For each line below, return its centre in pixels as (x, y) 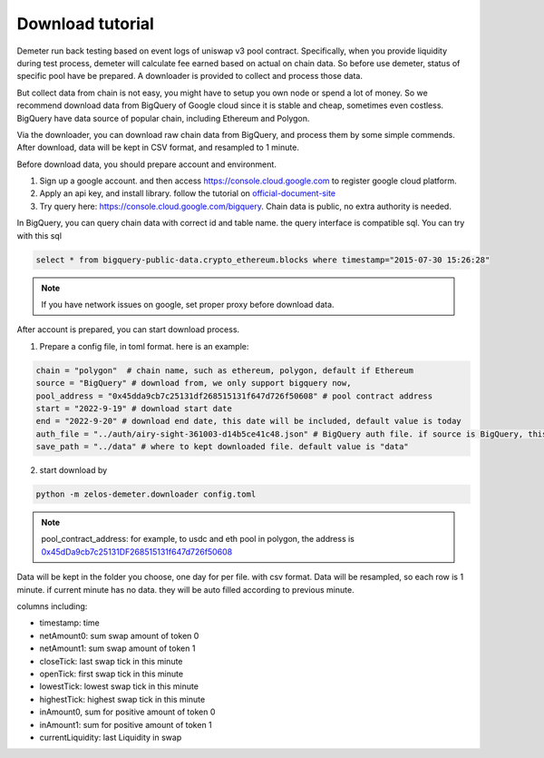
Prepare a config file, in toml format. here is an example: (144, 346)
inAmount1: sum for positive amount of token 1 (126, 724)
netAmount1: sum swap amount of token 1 (117, 648)
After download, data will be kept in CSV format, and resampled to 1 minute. (158, 148)
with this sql (39, 235)
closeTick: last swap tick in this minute (111, 661)
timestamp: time (69, 623)
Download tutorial (85, 24)
